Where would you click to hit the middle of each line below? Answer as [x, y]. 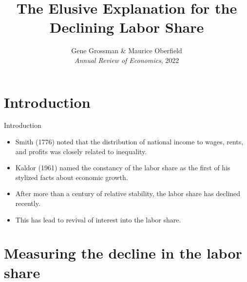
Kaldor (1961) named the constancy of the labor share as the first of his [123, 168]
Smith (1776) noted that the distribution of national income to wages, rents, [129, 142]
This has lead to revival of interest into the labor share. [98, 219]
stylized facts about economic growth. [72, 177]
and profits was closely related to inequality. [81, 151]
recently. [28, 203]
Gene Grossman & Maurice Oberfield [127, 50]
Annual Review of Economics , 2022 [127, 60]
